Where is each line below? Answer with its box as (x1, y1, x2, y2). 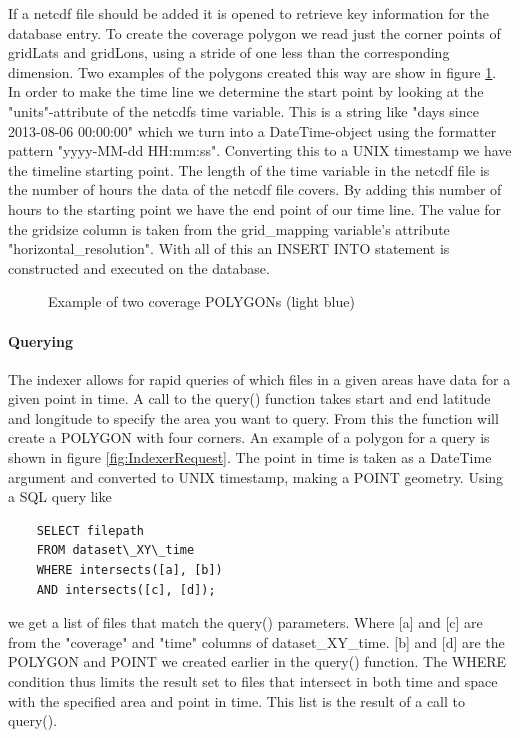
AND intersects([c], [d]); (36, 582, 216, 597)
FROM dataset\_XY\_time (36, 543, 195, 558)
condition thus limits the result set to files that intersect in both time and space (8, 671, 498, 692)
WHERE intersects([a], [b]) (36, 563, 223, 578)
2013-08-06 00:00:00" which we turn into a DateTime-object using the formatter (8, 120, 497, 141)
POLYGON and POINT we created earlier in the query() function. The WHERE (8, 651, 507, 672)
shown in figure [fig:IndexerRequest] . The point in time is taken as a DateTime (8, 447, 492, 468)
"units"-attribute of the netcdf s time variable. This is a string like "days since (8, 100, 479, 121)
